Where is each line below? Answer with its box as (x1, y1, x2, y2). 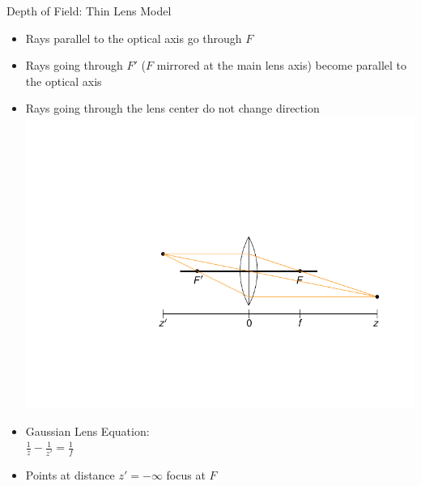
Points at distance (25, 466, 115, 483)
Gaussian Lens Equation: (25, 422, 150, 439)
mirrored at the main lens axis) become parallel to (156, 57, 407, 74)
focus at (166, 466, 206, 483)
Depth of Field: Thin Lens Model (6, 2, 172, 19)
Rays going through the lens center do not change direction (25, 100, 320, 117)
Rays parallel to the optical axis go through (25, 29, 242, 46)
